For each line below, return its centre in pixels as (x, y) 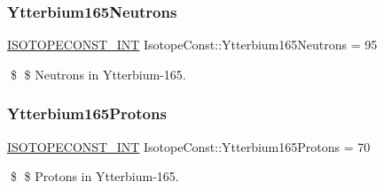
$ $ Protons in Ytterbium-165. (94, 176)
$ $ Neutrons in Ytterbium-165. (98, 74)
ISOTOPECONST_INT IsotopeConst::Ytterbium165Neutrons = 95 (192, 45)
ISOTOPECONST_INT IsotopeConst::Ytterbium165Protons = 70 (189, 146)
